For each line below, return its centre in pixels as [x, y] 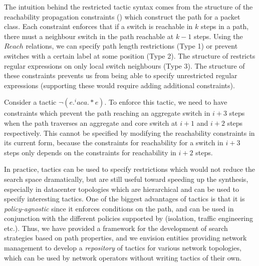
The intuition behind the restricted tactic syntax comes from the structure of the [128, 7]
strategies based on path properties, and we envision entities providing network [125, 238]
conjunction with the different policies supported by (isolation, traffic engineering [129, 218]
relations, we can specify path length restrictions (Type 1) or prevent [132, 46]
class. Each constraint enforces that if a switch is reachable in [98, 26]
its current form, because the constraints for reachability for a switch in [114, 143]
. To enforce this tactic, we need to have [166, 102]
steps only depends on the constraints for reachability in [90, 152]
